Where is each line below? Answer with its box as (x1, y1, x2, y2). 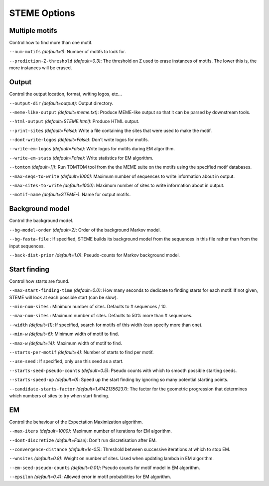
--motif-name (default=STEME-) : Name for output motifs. (9, 192, 131, 198)
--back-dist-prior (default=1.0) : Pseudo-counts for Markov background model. (9, 252, 180, 258)
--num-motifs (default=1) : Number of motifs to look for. (9, 49, 127, 55)
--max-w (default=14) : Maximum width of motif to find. (9, 340, 122, 346)
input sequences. (9, 243, 45, 249)
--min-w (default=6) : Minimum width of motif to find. (9, 331, 119, 337)
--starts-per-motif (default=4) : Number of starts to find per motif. (9, 349, 154, 355)
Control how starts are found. (9, 278, 70, 284)
